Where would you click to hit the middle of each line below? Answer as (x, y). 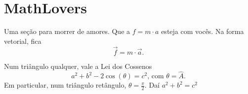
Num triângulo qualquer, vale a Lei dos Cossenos (78, 66)
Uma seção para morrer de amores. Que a (67, 31)
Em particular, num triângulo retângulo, (65, 85)
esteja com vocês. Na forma (203, 31)
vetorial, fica (23, 41)
